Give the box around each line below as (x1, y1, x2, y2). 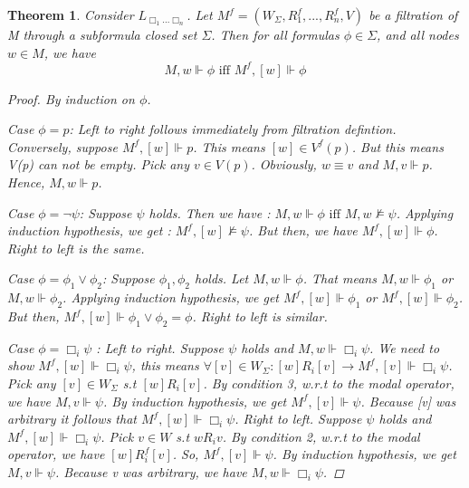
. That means (302, 269, 377, 288)
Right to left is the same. (7, 238, 145, 257)
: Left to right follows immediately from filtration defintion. (69, 120, 397, 139)
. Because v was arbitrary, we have (54, 462, 247, 481)
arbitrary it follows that (7, 409, 137, 428)
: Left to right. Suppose (96, 338, 224, 357)
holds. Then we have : (148, 203, 271, 222)
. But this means (351, 137, 444, 156)
